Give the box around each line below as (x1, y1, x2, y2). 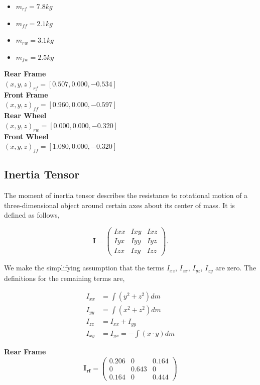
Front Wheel (4, 131, 49, 141)
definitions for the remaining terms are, (4, 272, 125, 283)
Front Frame (4, 89, 48, 100)
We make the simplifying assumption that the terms (4, 262, 165, 273)
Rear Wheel (4, 110, 47, 121)
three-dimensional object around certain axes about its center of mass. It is (4, 200, 235, 210)
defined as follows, (4, 210, 60, 220)
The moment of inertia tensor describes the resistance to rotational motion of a (4, 190, 248, 201)
